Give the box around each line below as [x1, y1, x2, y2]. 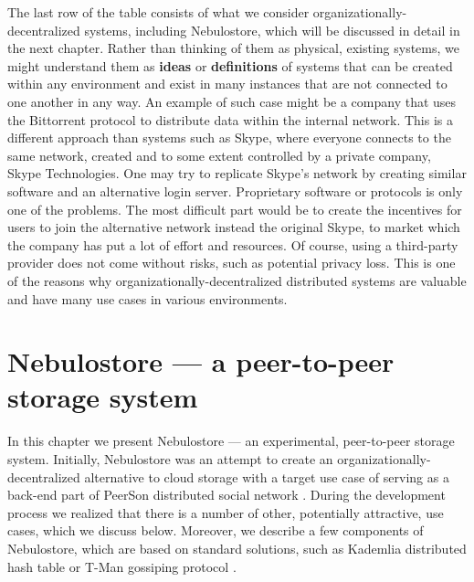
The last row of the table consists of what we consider [7, 3, 310, 21]
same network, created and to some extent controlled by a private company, [7, 145, 431, 164]
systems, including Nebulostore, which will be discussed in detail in [84, 20, 460, 39]
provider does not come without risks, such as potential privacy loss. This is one [7, 253, 456, 272]
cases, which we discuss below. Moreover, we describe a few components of [7, 521, 424, 540]
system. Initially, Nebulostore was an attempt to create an [7, 450, 333, 468]
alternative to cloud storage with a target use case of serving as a [84, 467, 449, 486]
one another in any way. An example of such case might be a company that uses [7, 91, 457, 111]
